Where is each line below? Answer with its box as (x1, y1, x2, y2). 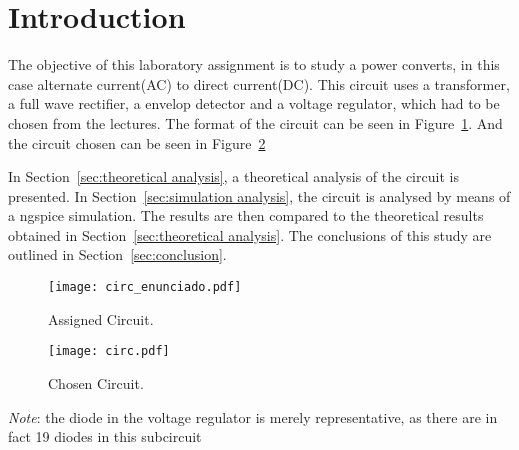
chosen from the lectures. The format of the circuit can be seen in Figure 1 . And (8, 112, 503, 133)
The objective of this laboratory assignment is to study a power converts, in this (8, 54, 500, 75)
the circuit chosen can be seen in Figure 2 (8, 132, 266, 153)
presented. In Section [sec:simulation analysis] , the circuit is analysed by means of (8, 185, 511, 206)
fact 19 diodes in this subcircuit (8, 426, 202, 447)
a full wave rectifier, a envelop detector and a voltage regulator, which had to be (8, 93, 500, 114)
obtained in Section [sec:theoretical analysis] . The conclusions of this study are (8, 224, 492, 245)
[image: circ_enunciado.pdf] (48, 280, 242, 295)
